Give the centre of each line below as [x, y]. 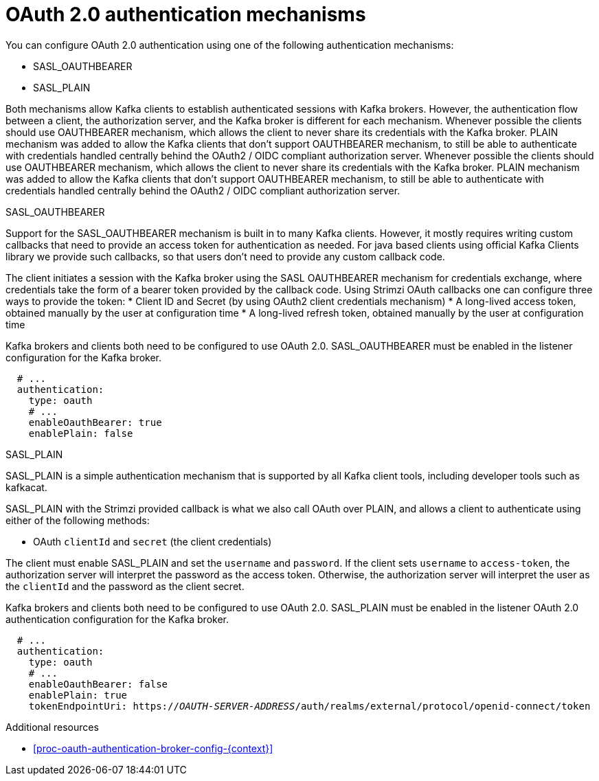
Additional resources [52, 727]
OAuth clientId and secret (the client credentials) [152, 541]
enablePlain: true [78, 695]
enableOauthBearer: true [95, 422]
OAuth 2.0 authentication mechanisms [186, 14]
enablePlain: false [81, 433]
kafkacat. [26, 487]
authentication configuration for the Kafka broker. [117, 619]
